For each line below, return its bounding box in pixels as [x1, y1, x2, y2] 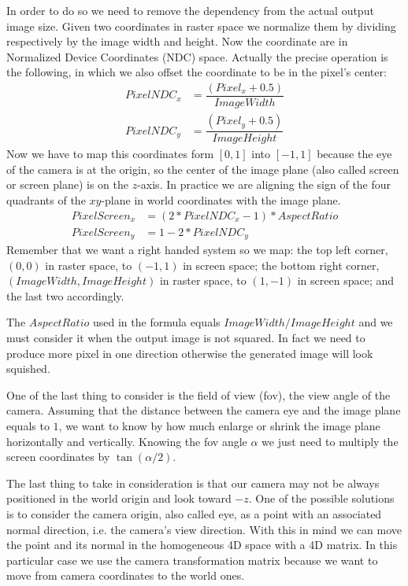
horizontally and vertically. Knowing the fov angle [6, 433, 247, 449]
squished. [6, 360, 50, 377]
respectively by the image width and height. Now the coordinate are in [6, 33, 348, 50]
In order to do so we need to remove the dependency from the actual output [6, 2, 374, 18]
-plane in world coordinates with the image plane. [101, 191, 341, 208]
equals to [6, 417, 50, 433]
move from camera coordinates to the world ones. [6, 567, 245, 584]
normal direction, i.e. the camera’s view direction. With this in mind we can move [6, 521, 402, 537]
